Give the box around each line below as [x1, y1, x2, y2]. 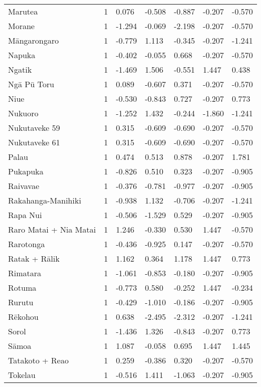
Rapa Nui [8, 209, 42, 221]
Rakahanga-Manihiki [8, 195, 81, 206]
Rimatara [8, 267, 42, 279]
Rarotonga [8, 238, 45, 250]
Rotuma [8, 282, 37, 293]
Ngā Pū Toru [8, 78, 54, 90]
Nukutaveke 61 [8, 136, 60, 148]
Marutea [8, 6, 38, 17]
